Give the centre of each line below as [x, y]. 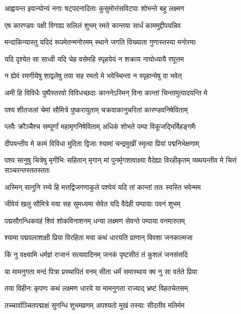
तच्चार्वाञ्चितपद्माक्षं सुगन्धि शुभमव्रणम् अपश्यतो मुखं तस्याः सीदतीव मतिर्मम [95, 305]
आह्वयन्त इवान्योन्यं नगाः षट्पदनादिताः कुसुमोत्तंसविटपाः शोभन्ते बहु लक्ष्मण [94, 8]
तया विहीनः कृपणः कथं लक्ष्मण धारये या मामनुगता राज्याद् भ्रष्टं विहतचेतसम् [96, 288]
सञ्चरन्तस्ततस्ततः [27, 170]
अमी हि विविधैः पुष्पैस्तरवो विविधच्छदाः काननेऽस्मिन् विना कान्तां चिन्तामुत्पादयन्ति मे [106, 92]
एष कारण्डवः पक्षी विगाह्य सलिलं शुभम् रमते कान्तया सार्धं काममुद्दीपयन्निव [93, 25]
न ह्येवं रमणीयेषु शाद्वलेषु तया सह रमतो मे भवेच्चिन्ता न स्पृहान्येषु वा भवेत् [93, 76]
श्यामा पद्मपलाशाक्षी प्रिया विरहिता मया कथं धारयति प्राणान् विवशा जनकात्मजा [99, 237]
